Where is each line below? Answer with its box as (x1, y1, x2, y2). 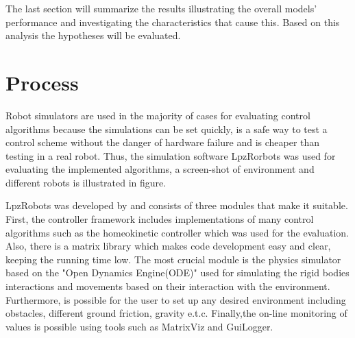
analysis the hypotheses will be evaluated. (5, 28, 181, 43)
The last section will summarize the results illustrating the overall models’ (5, 1, 317, 15)
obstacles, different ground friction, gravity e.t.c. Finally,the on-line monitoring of (5, 306, 347, 320)
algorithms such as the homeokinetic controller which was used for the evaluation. (5, 225, 350, 239)
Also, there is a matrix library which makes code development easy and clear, (5, 239, 331, 253)
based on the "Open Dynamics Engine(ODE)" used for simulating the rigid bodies (5, 265, 350, 280)
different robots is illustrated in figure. (5, 175, 167, 189)
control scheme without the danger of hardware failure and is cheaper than (5, 135, 320, 149)
